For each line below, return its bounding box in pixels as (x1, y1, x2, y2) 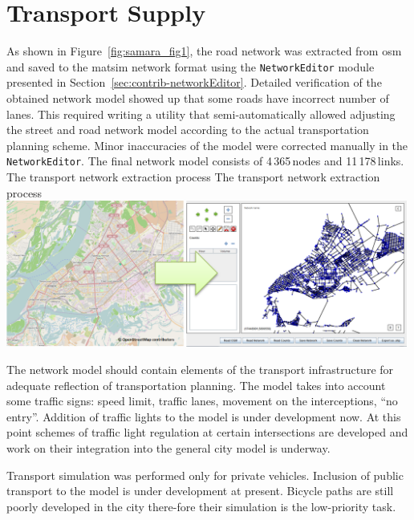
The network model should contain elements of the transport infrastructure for (6, 361, 394, 378)
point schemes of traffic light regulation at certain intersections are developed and (6, 424, 408, 441)
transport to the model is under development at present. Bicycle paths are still (6, 482, 394, 499)
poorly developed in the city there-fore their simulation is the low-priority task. (6, 498, 396, 514)
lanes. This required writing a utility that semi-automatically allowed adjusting (6, 105, 396, 122)
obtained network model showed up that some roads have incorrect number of (6, 89, 389, 106)
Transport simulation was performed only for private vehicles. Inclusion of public (6, 466, 404, 483)
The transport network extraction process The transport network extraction (6, 169, 380, 185)
